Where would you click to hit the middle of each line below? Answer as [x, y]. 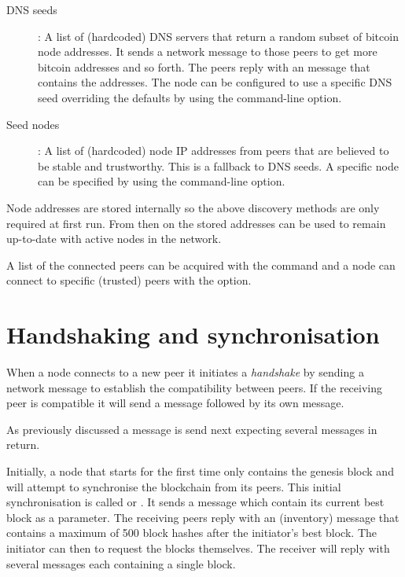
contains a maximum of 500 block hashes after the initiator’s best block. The [192, 533]
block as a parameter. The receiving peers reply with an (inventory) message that [203, 517]
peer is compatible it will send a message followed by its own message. [175, 403]
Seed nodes [33, 124]
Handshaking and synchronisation [193, 334]
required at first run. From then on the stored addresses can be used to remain [196, 223]
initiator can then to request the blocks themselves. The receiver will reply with [198, 548]
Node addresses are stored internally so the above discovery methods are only [193, 207]
